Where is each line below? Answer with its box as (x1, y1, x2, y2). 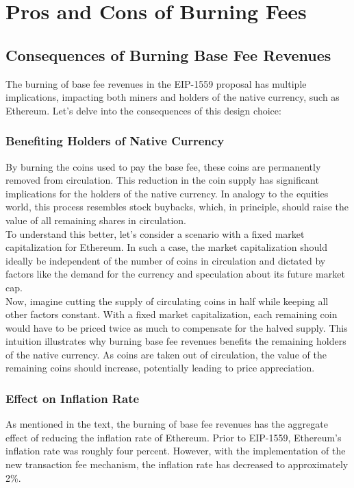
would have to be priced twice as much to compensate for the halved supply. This (5, 320, 348, 334)
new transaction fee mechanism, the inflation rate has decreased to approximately (5, 457, 349, 472)
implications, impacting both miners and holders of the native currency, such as (5, 90, 340, 104)
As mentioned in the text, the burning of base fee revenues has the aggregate (5, 417, 328, 431)
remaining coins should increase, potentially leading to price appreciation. (5, 361, 315, 375)
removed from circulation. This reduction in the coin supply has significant (5, 173, 319, 187)
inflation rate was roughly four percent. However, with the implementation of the (5, 443, 346, 458)
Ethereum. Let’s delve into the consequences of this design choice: (5, 103, 281, 117)
